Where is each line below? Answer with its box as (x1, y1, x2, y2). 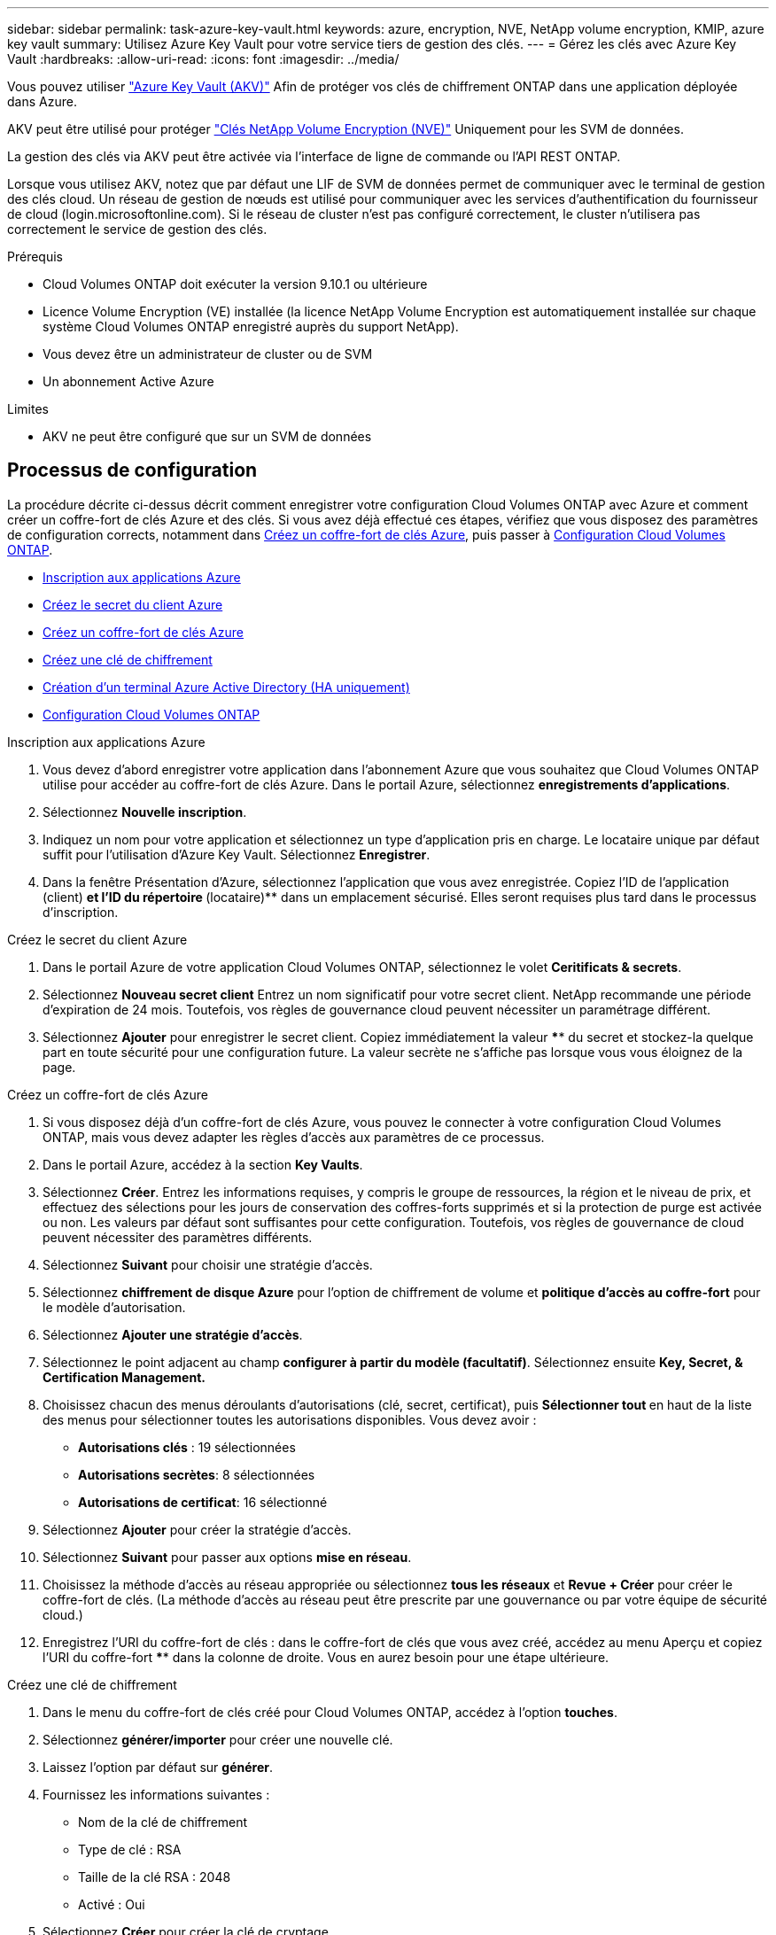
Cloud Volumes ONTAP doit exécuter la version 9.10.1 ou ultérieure (43, 276, 428, 291)
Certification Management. (43, 1369, 206, 1385)
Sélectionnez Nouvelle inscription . (43, 804, 247, 820)
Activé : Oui (78, 1896, 145, 1912)
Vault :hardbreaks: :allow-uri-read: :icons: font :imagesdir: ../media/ (7, 51, 400, 66)
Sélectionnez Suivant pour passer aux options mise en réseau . (43, 1549, 412, 1565)
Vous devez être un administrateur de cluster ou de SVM (43, 346, 373, 361)
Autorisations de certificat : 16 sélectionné (78, 1494, 328, 1510)
